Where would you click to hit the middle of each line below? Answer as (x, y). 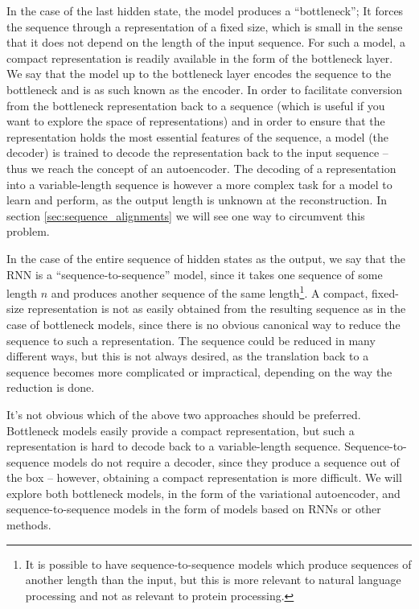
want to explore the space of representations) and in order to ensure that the (196, 121)
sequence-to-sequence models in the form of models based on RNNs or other (194, 509)
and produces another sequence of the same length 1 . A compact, (209, 292)
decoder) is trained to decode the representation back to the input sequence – (197, 152)
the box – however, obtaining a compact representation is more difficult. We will (204, 477)
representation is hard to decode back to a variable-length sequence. (174, 446)
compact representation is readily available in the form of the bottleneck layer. (200, 58)
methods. (29, 525)
